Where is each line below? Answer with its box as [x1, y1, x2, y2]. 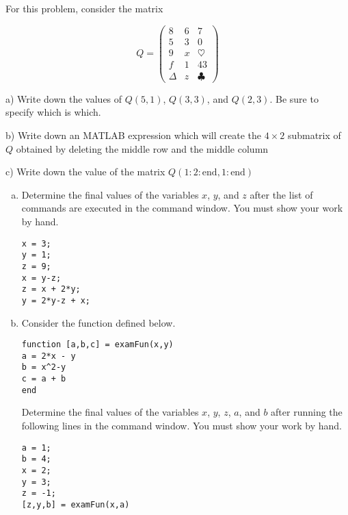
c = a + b [21, 374, 66, 384]
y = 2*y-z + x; [21, 295, 91, 305]
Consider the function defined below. [21, 315, 176, 329]
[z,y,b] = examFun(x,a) [21, 499, 130, 510]
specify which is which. [5, 105, 101, 119]
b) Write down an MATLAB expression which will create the [5, 128, 261, 142]
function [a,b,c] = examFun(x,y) [21, 340, 174, 350]
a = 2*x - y [21, 351, 76, 361]
